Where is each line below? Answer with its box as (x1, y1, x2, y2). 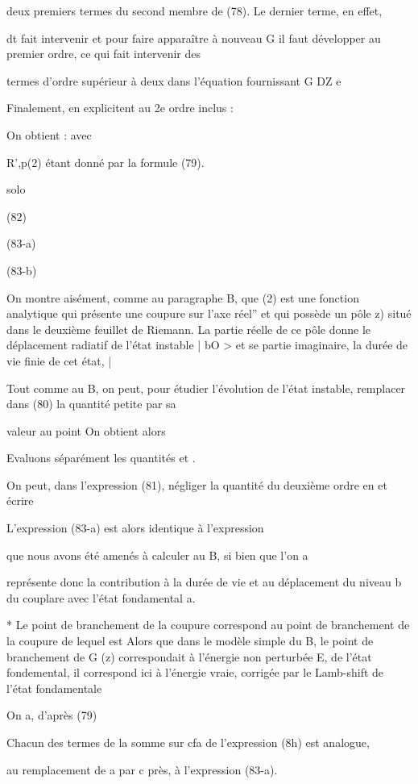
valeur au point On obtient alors (6, 422, 166, 439)
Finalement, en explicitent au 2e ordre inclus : (6, 99, 234, 116)
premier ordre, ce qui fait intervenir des (6, 45, 201, 62)
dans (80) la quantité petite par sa (6, 395, 176, 412)
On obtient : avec (6, 126, 92, 143)
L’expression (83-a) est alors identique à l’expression (6, 519, 264, 536)
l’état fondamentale (6, 679, 102, 696)
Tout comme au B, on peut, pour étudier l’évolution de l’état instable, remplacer (6, 379, 406, 396)
